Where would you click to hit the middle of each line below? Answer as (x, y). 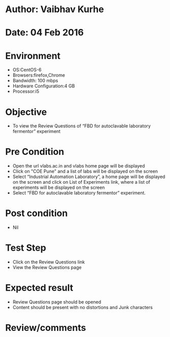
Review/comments (46, 328)
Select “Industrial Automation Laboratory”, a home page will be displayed (89, 177)
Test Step (26, 248)
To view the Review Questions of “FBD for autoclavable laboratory (82, 126)
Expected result (39, 288)
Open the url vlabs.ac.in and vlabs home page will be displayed (79, 166)
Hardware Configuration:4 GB (44, 86)
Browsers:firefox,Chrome (39, 75)
